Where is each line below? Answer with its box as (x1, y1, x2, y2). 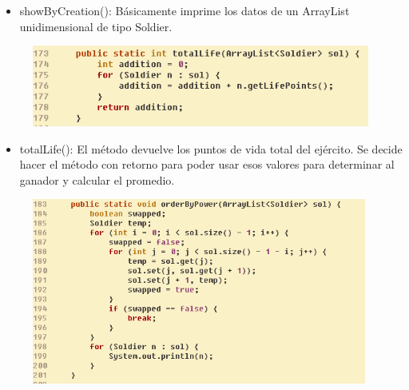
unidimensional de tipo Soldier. (19, 18, 173, 34)
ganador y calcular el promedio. (19, 171, 175, 188)
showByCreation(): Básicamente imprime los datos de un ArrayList (19, 2, 350, 18)
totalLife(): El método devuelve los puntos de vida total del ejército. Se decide (19, 140, 403, 157)
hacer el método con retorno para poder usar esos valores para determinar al (19, 156, 395, 173)
